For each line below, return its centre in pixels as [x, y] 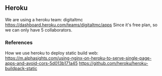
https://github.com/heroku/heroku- [114, 63]
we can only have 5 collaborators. [39, 30]
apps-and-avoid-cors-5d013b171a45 [42, 63]
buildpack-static [21, 68]
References [19, 42]
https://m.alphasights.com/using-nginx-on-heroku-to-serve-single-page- [78, 58]
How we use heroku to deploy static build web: [52, 53]
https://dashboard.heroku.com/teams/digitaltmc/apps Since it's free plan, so [81, 25]
